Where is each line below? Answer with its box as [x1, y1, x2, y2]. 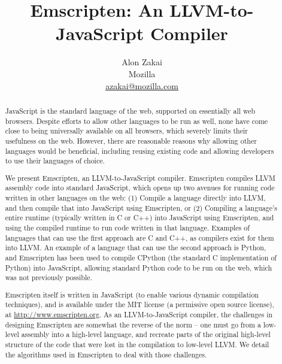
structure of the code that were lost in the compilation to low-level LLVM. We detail [5, 339, 269, 350]
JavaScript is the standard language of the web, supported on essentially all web [5, 105, 256, 116]
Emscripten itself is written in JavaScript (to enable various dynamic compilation [5, 289, 259, 299]
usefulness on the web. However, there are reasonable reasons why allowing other [5, 135, 257, 145]
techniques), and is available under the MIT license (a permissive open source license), [5, 299, 274, 310]
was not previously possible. [5, 272, 92, 283]
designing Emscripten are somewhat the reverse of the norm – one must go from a [5, 319, 261, 329]
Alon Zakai [122, 56, 162, 68]
